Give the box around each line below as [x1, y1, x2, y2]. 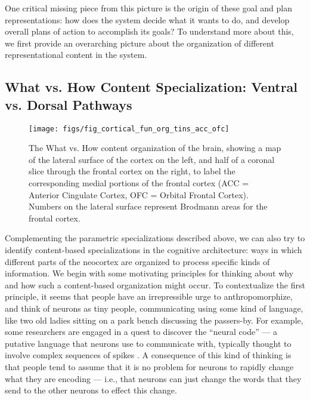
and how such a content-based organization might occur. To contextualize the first [5, 278, 305, 291]
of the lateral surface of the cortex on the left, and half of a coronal [29, 153, 275, 165]
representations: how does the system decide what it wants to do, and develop [5, 13, 290, 26]
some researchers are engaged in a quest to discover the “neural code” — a [5, 325, 278, 338]
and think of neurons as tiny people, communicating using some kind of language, [5, 301, 303, 314]
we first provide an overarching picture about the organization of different [5, 36, 274, 49]
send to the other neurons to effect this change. [5, 384, 177, 396]
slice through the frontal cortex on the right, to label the [29, 165, 235, 177]
